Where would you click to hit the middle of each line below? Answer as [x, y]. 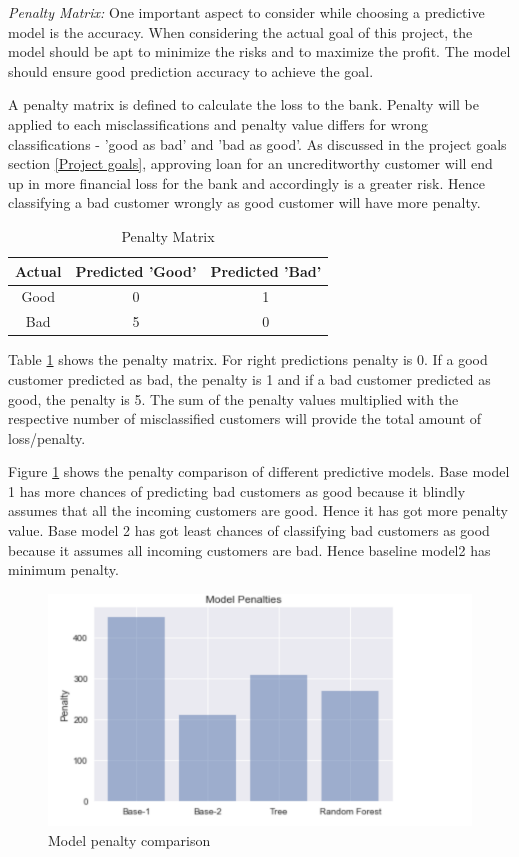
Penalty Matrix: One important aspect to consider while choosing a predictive [246, 12]
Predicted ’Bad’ [266, 270]
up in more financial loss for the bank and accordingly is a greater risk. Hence [246, 182]
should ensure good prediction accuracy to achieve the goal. [191, 70]
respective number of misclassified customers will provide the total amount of [245, 418]
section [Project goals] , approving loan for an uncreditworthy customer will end [250, 163]
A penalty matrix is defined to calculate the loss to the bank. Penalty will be [244, 104]
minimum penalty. [63, 569]
